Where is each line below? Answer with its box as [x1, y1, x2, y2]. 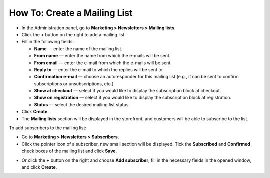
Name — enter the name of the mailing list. [34, 45, 122, 52]
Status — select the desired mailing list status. [34, 101, 130, 107]
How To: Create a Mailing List [9, 7, 133, 18]
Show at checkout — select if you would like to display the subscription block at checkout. [34, 88, 221, 94]
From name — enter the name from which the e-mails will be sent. [34, 53, 171, 59]
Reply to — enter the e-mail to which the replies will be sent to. [34, 66, 164, 72]
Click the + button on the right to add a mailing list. [21, 31, 126, 37]
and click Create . [21, 164, 57, 170]
